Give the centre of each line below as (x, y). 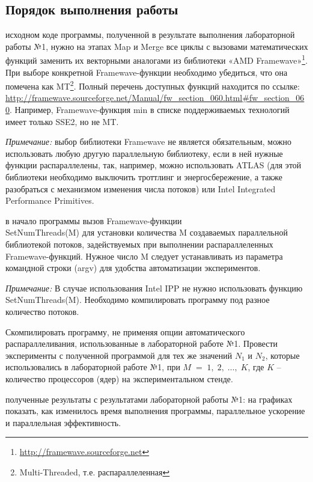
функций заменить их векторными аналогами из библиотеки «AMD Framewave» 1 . (157, 59)
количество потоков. (42, 311)
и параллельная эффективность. (63, 422)
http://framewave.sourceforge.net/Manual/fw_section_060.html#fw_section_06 (155, 98)
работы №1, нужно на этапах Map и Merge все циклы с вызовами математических (157, 46)
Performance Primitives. (50, 200)
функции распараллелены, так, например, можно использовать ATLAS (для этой (153, 165)
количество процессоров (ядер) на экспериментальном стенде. (119, 378)
